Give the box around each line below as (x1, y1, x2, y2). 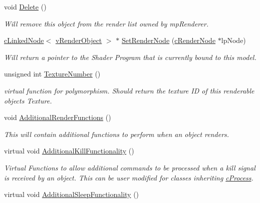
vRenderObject (55, 35, 102, 45)
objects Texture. (4, 95, 52, 105)
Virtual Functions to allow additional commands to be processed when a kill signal (4, 162, 255, 172)
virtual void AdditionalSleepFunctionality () (4, 189, 139, 199)
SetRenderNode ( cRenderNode (121, 35, 216, 45)
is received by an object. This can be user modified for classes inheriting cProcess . (4, 172, 253, 182)
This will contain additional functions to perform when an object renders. (4, 128, 229, 139)
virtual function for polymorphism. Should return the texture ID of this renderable (4, 85, 254, 95)
